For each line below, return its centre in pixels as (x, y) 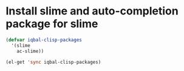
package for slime (52, 24)
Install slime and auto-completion (92, 11)
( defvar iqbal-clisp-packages (44, 40)
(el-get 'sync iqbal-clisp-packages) (53, 62)
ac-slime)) (30, 51)
